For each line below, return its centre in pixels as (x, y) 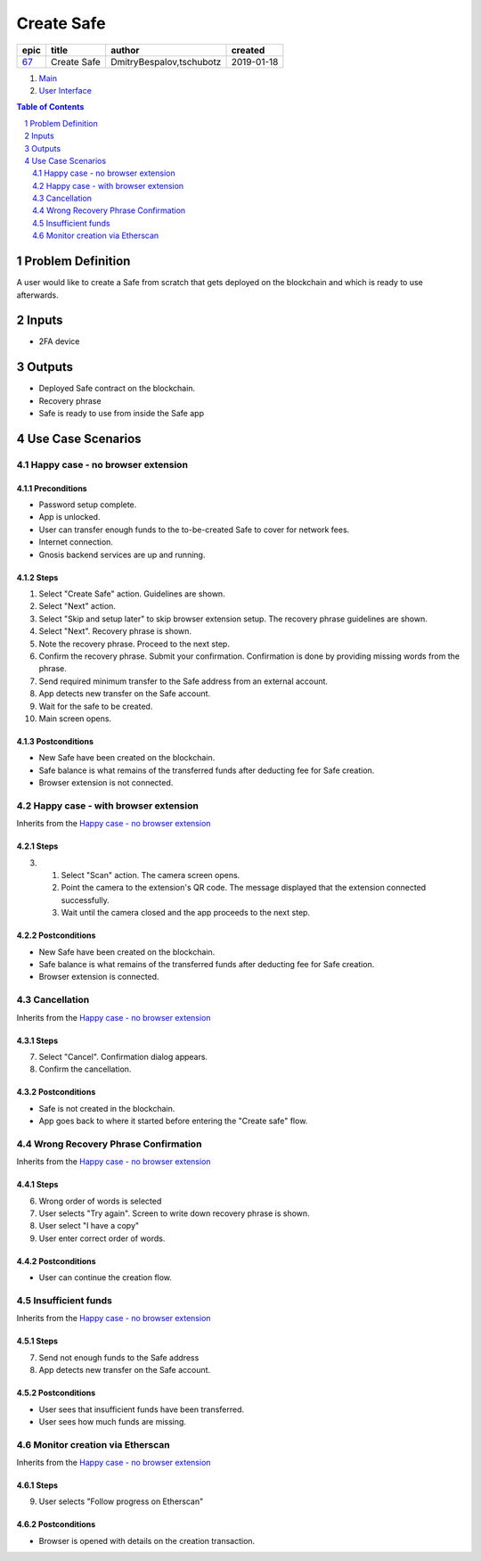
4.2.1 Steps (37, 846)
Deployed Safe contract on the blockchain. (117, 389)
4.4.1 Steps (37, 1185)
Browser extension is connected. (99, 977)
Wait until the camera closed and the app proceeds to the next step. (186, 913)
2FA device (59, 341)
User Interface (65, 90)
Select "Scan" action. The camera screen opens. (151, 875)
